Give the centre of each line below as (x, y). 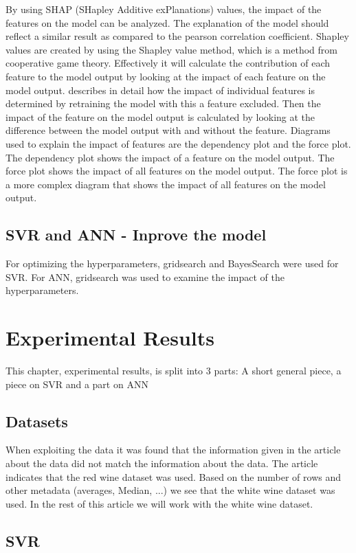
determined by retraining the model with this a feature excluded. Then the (163, 103)
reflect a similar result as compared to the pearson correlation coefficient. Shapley (177, 36)
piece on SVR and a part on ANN (77, 384)
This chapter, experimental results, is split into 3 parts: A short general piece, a (174, 371)
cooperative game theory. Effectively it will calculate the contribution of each (168, 63)
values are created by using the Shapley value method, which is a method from (171, 49)
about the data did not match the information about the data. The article (162, 463)
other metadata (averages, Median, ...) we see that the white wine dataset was (170, 490)
